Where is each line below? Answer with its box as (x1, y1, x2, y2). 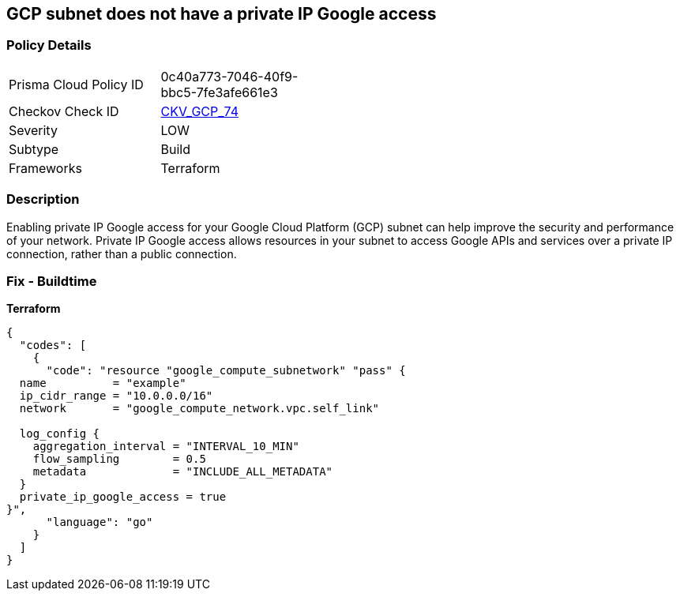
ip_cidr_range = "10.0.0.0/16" (19, 389, 213, 403)
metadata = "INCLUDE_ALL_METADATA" (32, 465, 333, 479)
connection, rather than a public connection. (6, 246, 237, 261)
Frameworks (9, 160, 82, 176)
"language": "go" (46, 516, 153, 529)
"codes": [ (19, 339, 87, 352)
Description (6, 191, 80, 208)
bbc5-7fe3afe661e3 (160, 84, 278, 100)
